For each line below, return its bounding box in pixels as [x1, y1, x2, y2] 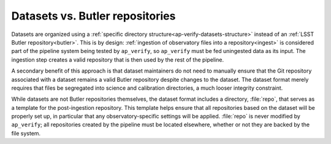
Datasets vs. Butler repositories [11, 9, 176, 23]
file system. [11, 129, 41, 137]
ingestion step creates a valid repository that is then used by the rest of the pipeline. [11, 56, 224, 63]
